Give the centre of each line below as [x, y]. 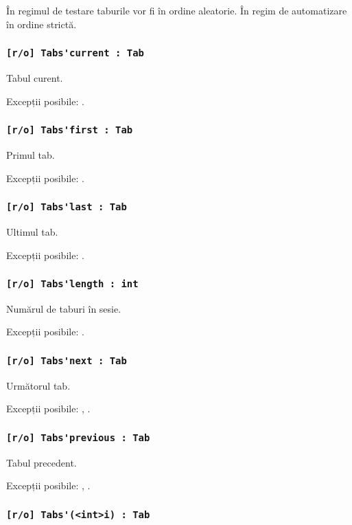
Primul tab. [31, 154]
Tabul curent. [35, 77]
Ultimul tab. [32, 231]
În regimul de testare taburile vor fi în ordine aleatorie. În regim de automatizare [177, 10]
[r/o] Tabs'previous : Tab [78, 437]
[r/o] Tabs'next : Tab [67, 360]
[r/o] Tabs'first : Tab [70, 130]
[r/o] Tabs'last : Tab [67, 207]
